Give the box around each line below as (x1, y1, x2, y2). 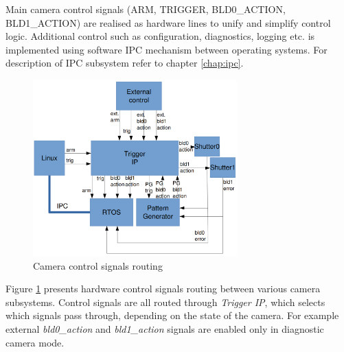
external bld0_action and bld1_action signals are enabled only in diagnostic (5, 322, 324, 336)
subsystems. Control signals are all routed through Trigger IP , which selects (5, 294, 325, 309)
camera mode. (5, 335, 65, 349)
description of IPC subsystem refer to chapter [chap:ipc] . (5, 56, 244, 70)
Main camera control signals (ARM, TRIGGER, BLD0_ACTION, (5, 2, 286, 16)
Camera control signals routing (33, 258, 163, 272)
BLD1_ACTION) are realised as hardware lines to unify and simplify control (5, 15, 331, 30)
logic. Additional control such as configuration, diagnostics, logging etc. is (5, 29, 315, 43)
